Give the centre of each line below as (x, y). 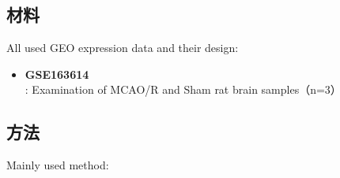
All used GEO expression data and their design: (123, 48)
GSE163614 (57, 74)
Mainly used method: (58, 165)
